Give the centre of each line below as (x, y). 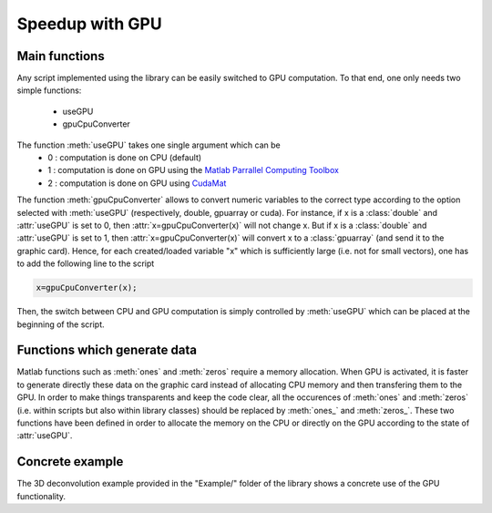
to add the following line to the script (86, 263)
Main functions (61, 56)
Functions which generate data (107, 350)
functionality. (41, 496)
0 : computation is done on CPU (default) (125, 158)
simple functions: (49, 90)
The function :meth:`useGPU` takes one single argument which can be (149, 145)
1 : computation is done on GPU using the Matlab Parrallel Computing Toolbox (193, 170)
